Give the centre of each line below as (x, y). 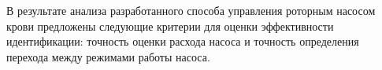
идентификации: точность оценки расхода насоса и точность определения (183, 41)
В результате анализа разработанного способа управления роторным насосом (191, 10)
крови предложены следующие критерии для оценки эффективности (170, 26)
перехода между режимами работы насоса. (108, 56)
